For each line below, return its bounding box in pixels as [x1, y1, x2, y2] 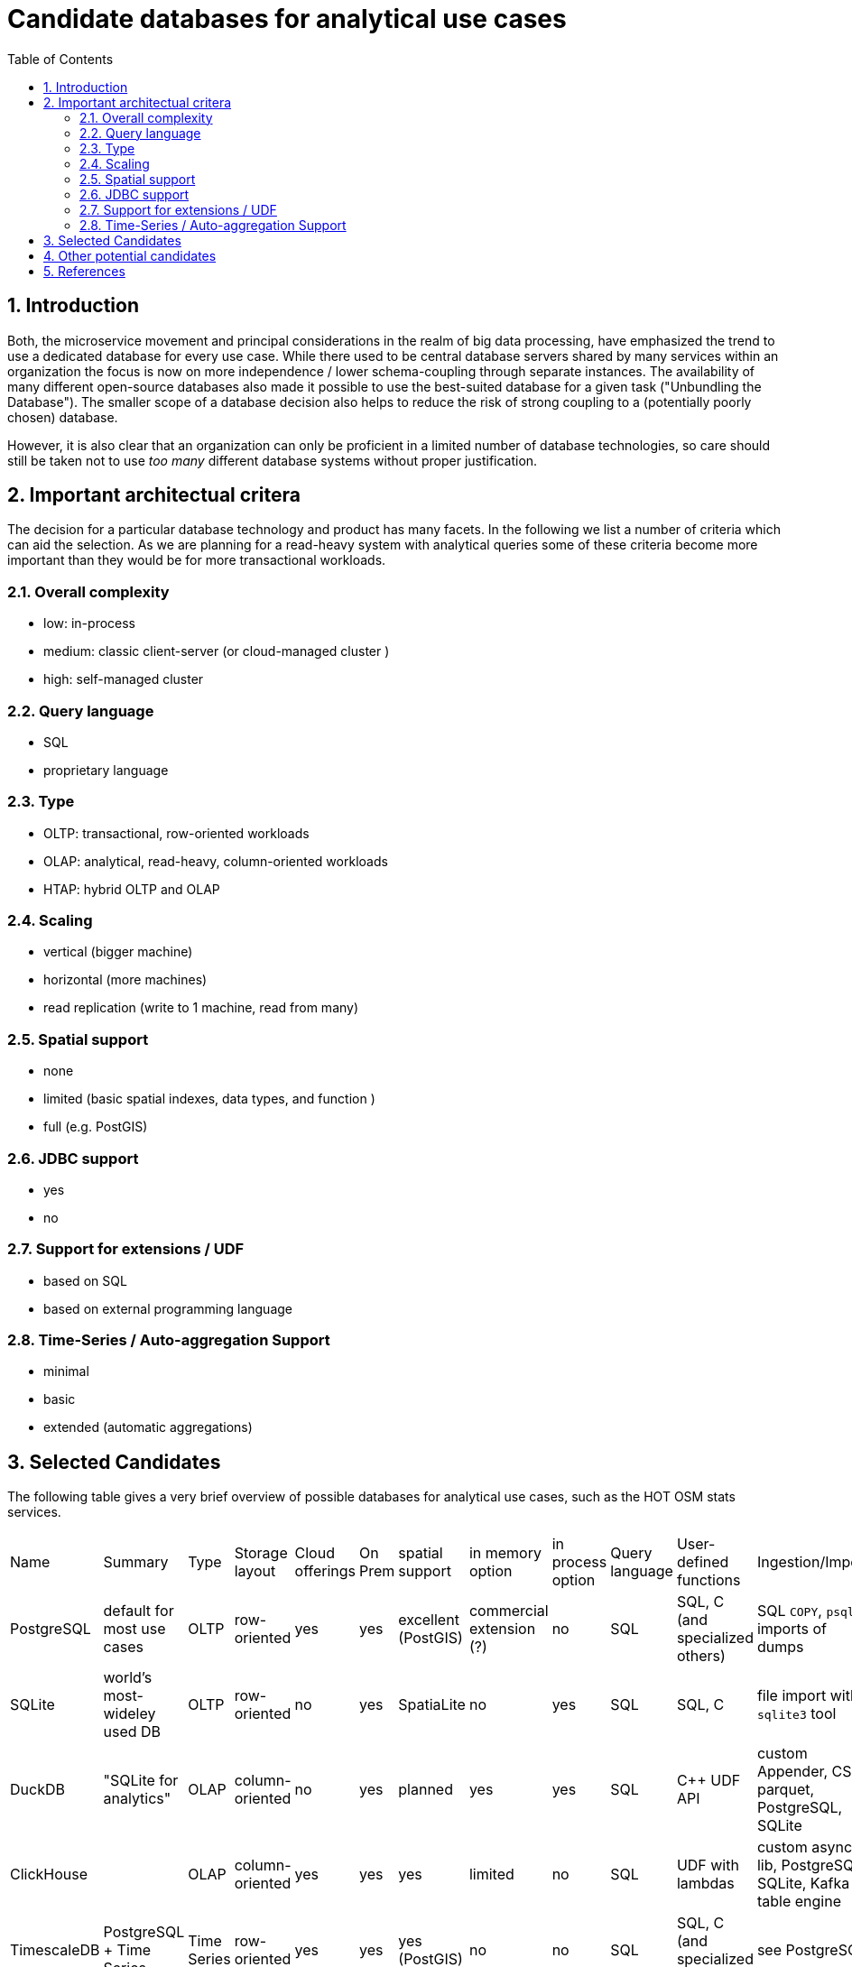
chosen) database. [7, 409, 118, 425]
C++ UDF [676, 1771, 741, 1790]
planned [398, 1780, 453, 1799]
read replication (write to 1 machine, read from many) [43, 1000, 359, 1016]
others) [676, 1647, 726, 1666]
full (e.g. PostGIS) [43, 1119, 148, 1135]
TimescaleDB [10, 1941, 100, 1960]
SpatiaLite [398, 1695, 466, 1714]
